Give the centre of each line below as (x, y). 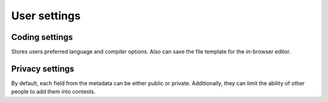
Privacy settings (43, 69)
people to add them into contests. (53, 92)
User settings (46, 16)
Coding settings (42, 37)
